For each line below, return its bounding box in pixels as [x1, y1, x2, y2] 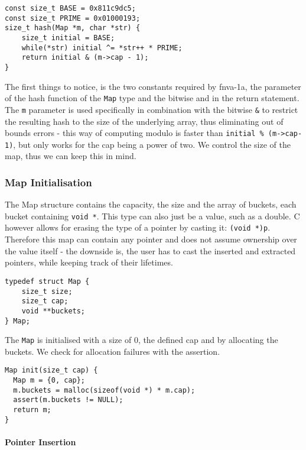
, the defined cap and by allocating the [138, 334, 278, 346]
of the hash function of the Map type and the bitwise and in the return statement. [5, 92, 300, 104]
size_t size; [21, 287, 73, 296]
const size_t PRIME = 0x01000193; [5, 14, 141, 22]
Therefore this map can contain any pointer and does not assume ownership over [5, 233, 297, 245]
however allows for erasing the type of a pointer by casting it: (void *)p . [5, 221, 271, 234]
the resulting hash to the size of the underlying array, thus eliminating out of [5, 115, 284, 127]
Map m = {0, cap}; [13, 376, 86, 385]
